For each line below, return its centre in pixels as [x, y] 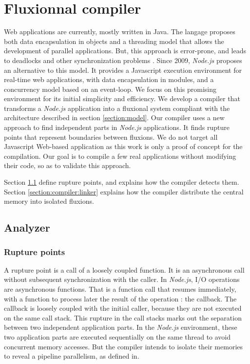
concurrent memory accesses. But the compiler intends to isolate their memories [124, 346]
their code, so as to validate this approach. [67, 165]
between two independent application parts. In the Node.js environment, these [121, 327]
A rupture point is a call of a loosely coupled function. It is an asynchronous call [124, 269]
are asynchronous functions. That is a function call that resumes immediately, [120, 289]
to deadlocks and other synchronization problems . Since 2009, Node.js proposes [123, 60]
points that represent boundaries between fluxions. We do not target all [111, 137]
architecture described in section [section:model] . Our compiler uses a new [114, 118]
